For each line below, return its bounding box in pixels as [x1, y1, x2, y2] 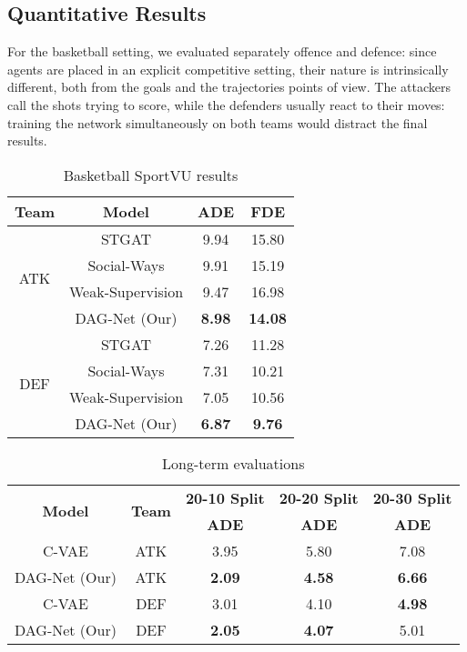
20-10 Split [185, 486, 265, 508]
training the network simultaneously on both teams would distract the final [7, 113, 428, 132]
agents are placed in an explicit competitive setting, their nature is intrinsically [7, 59, 449, 78]
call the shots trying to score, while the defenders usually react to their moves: [7, 95, 445, 114]
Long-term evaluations [162, 452, 305, 474]
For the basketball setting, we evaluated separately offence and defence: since [7, 42, 437, 61]
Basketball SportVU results [63, 164, 239, 186]
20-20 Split [279, 486, 359, 508]
